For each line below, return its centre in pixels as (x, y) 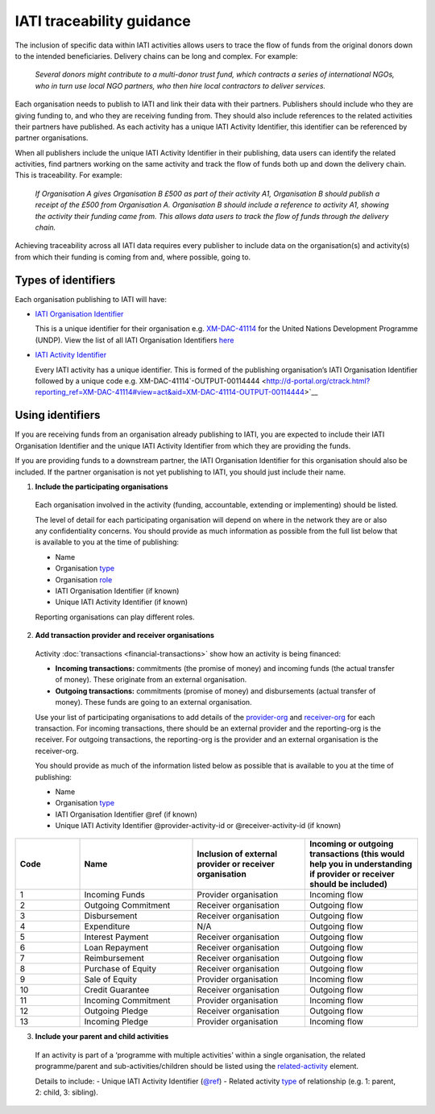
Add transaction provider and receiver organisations (125, 636)
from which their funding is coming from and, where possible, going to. (133, 257)
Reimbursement (114, 959)
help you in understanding (361, 864)
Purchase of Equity (120, 969)
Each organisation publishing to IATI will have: (91, 299)
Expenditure (107, 926)
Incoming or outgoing (352, 844)
